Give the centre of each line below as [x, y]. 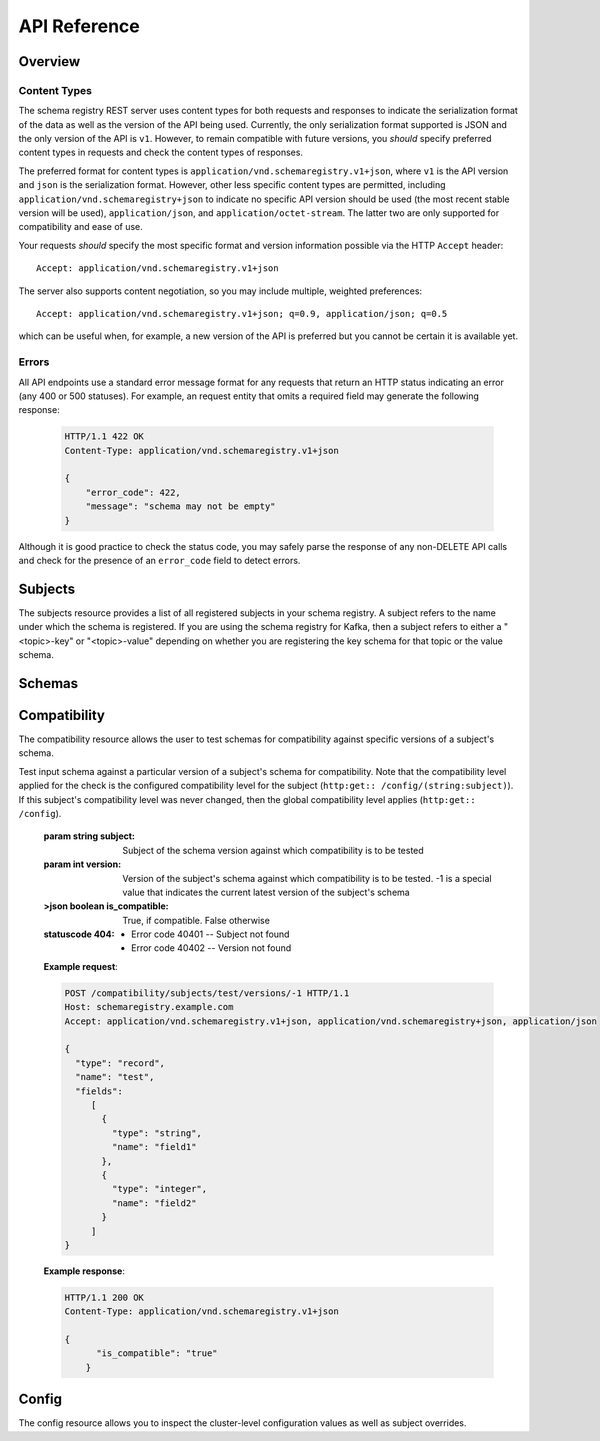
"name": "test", [115, 1077]
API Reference [79, 26]
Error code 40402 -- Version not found [211, 948]
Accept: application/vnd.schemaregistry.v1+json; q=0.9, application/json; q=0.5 [242, 313]
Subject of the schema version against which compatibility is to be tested [273, 850]
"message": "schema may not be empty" [180, 506]
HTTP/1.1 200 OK [104, 1297]
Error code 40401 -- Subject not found [210, 934]
